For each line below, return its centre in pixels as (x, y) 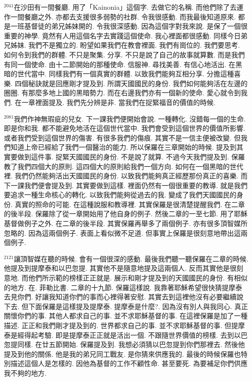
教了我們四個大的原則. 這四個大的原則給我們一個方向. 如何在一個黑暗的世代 (124, 166)
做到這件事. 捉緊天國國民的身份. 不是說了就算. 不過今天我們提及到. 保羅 (131, 156)
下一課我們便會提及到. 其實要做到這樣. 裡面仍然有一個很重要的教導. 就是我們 (126, 185)
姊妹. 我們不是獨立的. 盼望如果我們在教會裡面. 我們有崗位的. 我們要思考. (125, 45)
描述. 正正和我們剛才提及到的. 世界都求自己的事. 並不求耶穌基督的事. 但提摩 (125, 325)
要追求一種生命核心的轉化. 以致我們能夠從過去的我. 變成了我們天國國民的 (120, 195)
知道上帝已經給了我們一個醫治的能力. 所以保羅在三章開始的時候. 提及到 (124, 147)
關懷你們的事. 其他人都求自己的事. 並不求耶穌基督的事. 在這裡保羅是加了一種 (126, 316)
